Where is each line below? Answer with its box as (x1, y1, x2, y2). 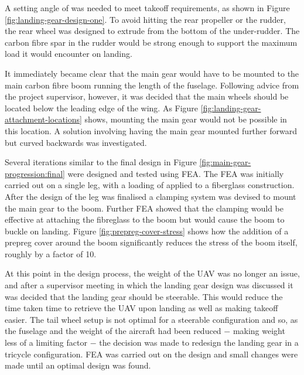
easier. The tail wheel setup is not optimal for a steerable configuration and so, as (5, 313, 298, 325)
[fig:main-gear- (199, 156, 251, 168)
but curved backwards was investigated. (5, 136, 147, 148)
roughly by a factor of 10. (5, 247, 97, 260)
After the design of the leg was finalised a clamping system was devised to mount (5, 190, 296, 202)
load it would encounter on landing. (5, 47, 132, 60)
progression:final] (5, 167, 65, 179)
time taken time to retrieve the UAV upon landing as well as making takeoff (5, 302, 278, 314)
